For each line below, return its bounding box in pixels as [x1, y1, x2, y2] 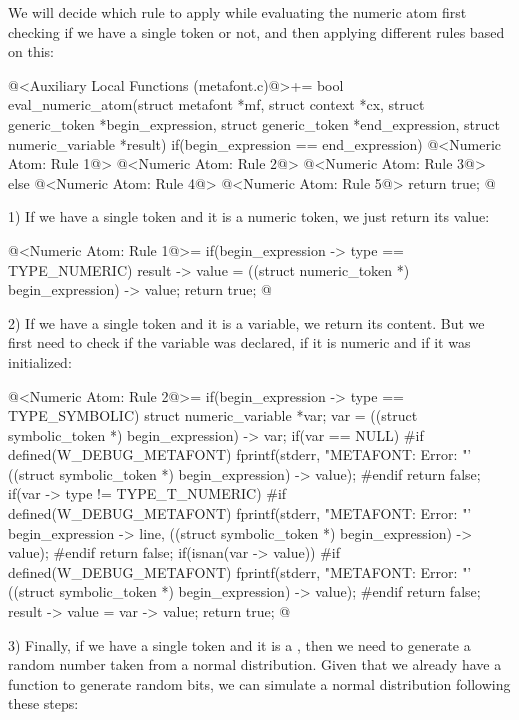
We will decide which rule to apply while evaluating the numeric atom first [8, 2, 467, 22]
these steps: [8, 693, 79, 714]
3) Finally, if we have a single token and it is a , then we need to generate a [8, 634, 471, 655]
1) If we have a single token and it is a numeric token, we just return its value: [8, 206, 490, 227]
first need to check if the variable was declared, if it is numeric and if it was [8, 332, 471, 353]
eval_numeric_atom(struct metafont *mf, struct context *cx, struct [8, 94, 425, 115]
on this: [8, 41, 54, 62]
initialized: [8, 351, 72, 372]
